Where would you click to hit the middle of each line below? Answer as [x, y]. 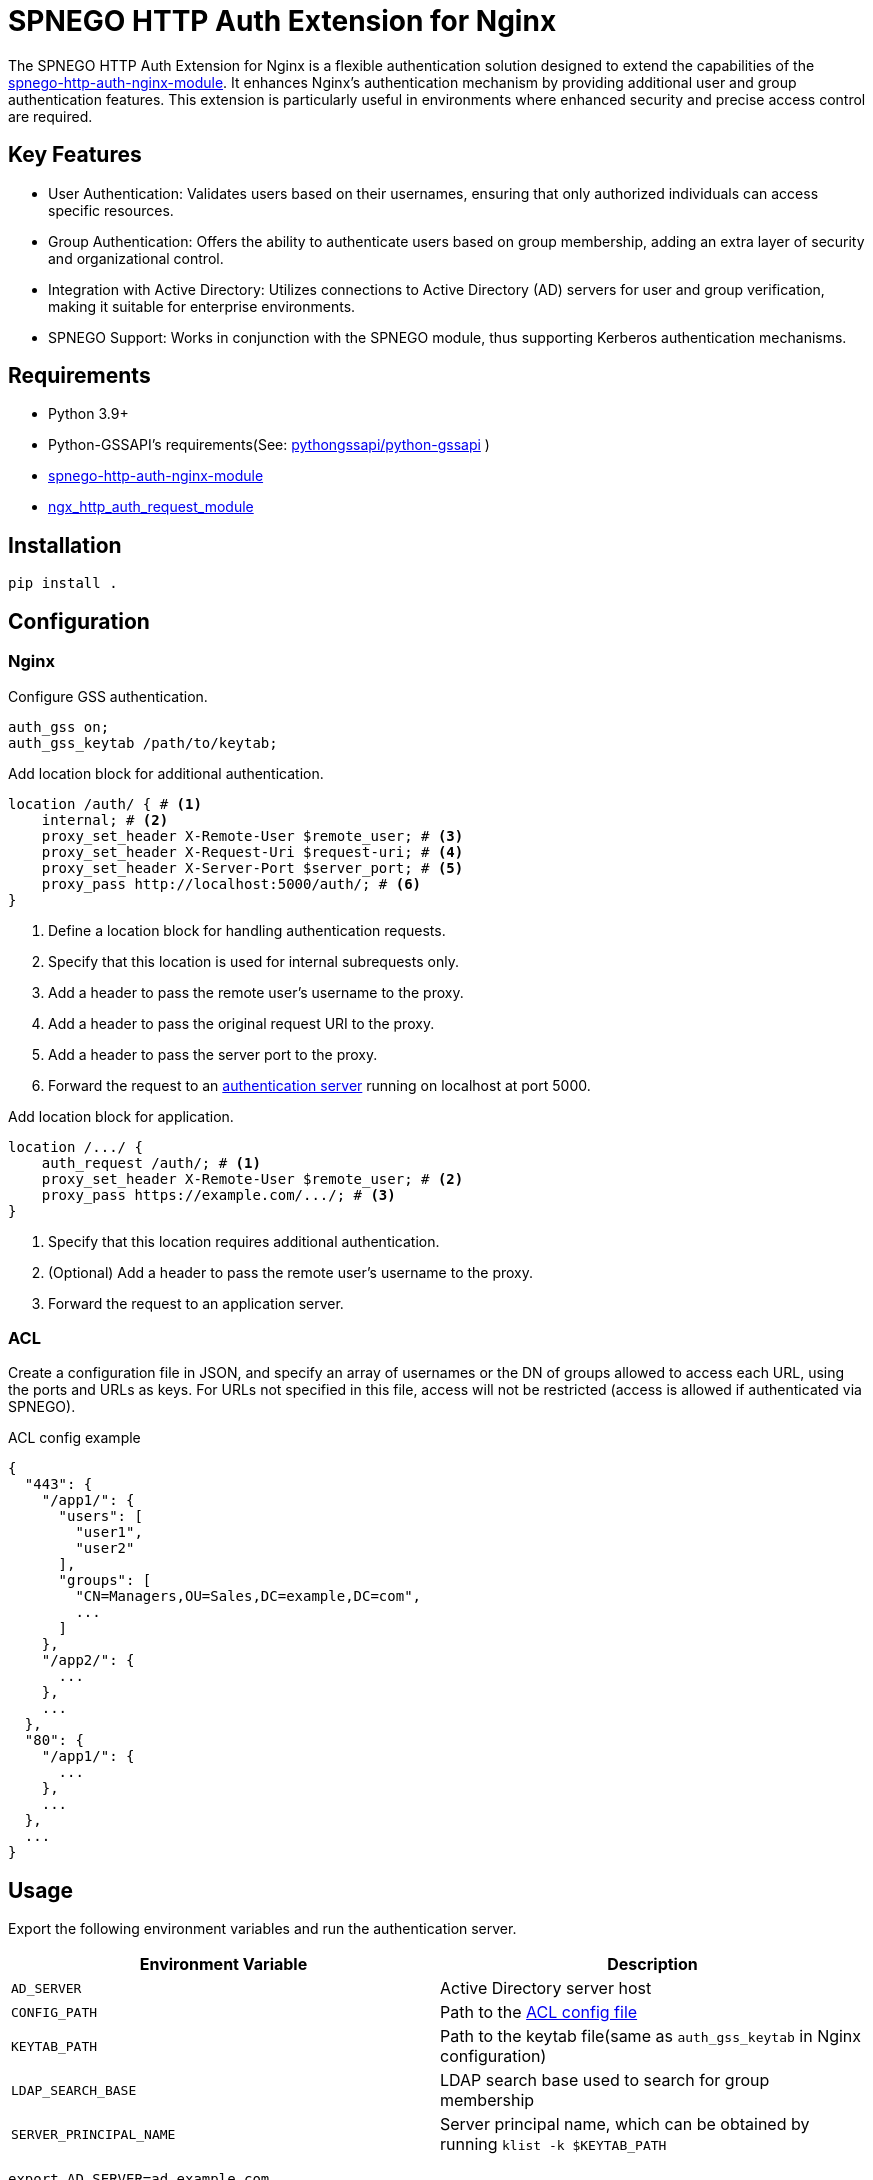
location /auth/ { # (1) [105, 803]
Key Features [75, 155]
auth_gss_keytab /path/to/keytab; [143, 742]
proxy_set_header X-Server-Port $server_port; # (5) [252, 867]
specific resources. [111, 210]
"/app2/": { [88, 1660]
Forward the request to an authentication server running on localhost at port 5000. [319, 1085]
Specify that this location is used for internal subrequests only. [253, 961]
